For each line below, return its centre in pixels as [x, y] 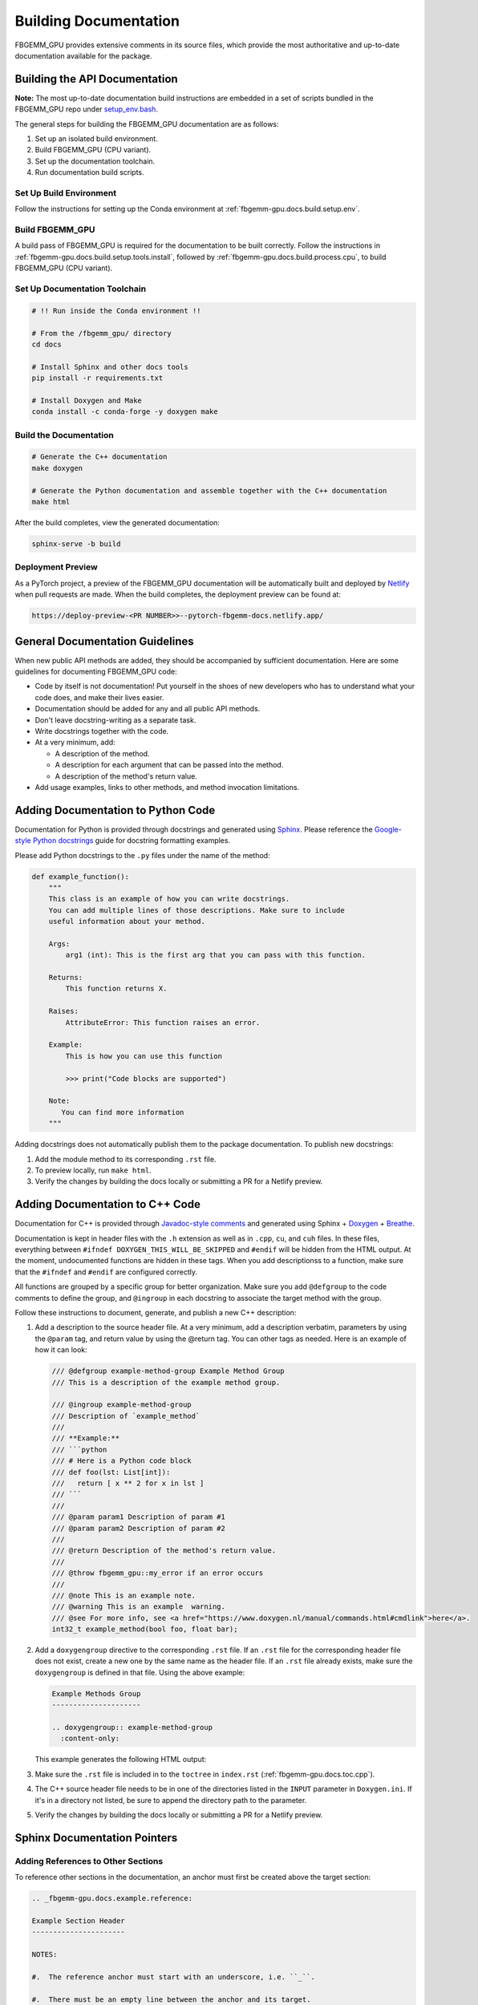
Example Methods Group [96, 1693]
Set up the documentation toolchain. [95, 161]
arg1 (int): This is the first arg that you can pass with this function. [216, 955]
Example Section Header [79, 1920]
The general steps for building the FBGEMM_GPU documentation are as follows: [147, 124]
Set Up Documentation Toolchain [81, 289]
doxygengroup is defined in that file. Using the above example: [140, 1672]
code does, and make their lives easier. [99, 697]
